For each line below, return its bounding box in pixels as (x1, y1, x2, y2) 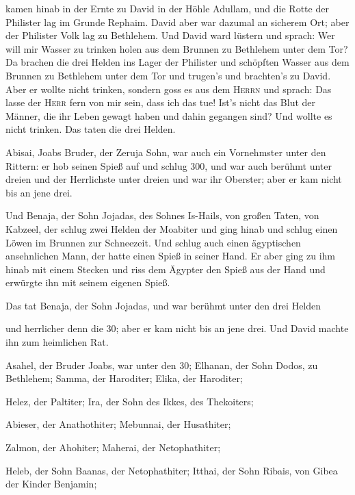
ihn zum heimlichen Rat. (5, 335, 109, 349)
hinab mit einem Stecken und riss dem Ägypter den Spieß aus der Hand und (5, 262, 326, 276)
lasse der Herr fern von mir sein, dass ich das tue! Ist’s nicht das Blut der (5, 95, 316, 110)
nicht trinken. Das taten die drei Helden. (5, 122, 176, 136)
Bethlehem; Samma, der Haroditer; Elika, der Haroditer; (5, 371, 243, 385)
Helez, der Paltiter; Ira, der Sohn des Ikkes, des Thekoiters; (5, 394, 254, 408)
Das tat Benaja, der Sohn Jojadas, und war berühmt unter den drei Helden (5, 298, 321, 312)
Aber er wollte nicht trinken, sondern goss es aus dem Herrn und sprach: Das (5, 81, 332, 96)
